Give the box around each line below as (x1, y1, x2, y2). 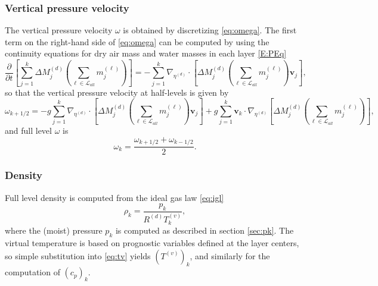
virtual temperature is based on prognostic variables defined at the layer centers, (5, 236, 299, 249)
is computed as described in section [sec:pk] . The (115, 224, 294, 237)
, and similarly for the (190, 249, 270, 262)
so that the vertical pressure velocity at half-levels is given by (5, 86, 229, 98)
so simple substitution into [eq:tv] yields (5, 249, 151, 262)
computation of (5, 266, 60, 278)
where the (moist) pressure (5, 224, 103, 237)
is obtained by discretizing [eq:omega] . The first (123, 24, 297, 36)
